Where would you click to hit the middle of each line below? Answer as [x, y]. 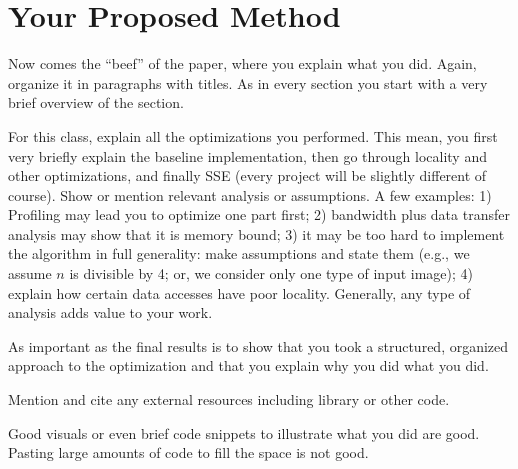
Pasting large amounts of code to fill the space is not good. [188, 452]
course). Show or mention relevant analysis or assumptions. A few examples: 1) [250, 194]
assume [30, 273]
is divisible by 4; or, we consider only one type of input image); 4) [271, 273]
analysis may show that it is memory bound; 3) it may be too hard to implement [256, 233]
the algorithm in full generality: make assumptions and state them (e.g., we [239, 253]
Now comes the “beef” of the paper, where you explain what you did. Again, [242, 63]
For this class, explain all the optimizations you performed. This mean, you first [253, 135]
